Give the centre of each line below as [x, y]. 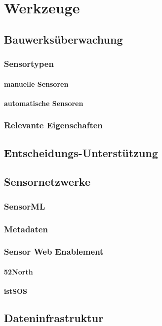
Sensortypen [29, 64]
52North [19, 271]
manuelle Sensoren [36, 83]
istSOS [16, 291]
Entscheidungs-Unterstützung [81, 152]
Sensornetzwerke [47, 182]
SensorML [25, 206]
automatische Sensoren [44, 103]
